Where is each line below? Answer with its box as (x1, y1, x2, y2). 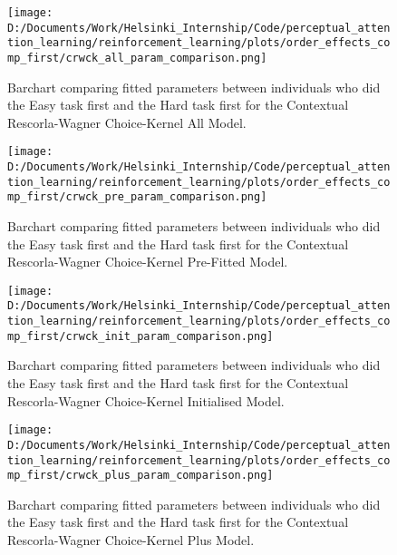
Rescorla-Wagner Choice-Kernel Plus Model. (7, 531, 255, 550)
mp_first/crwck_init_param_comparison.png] (7, 329, 274, 343)
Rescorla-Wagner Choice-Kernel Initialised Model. (7, 391, 285, 410)
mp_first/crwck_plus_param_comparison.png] (7, 469, 274, 482)
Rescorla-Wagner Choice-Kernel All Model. (7, 112, 247, 131)
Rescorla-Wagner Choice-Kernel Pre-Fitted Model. (7, 252, 288, 271)
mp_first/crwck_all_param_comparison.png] (7, 51, 267, 64)
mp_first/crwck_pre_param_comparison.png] (7, 190, 267, 204)
